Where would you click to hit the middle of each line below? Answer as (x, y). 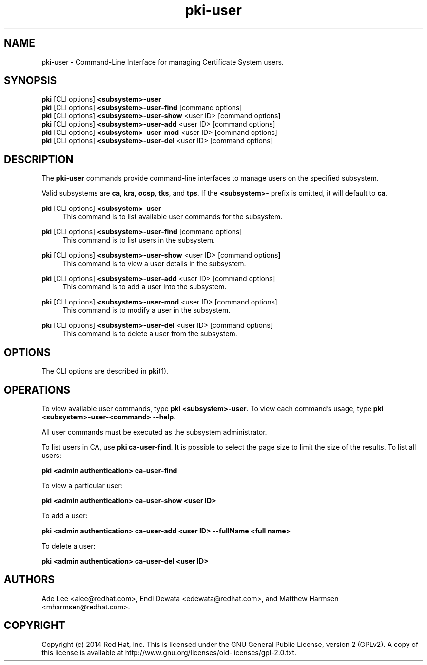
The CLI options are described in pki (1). (105, 371)
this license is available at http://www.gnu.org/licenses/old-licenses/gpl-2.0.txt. (169, 652)
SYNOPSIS (30, 81)
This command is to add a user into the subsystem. (145, 287)
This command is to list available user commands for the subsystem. (173, 217)
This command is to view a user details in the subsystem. (154, 264)
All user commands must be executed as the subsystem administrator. (154, 432)
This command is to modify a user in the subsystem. (146, 310)
